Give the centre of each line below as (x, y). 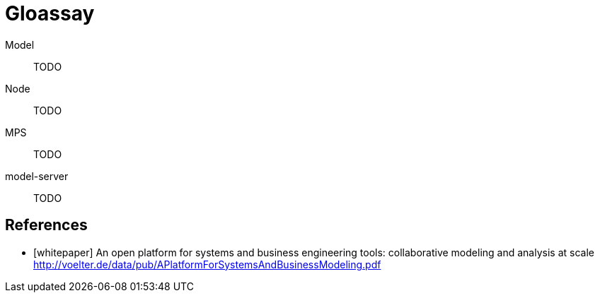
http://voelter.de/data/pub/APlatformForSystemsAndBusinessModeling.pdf (207, 264)
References (46, 225)
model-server (37, 176)
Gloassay (50, 13)
